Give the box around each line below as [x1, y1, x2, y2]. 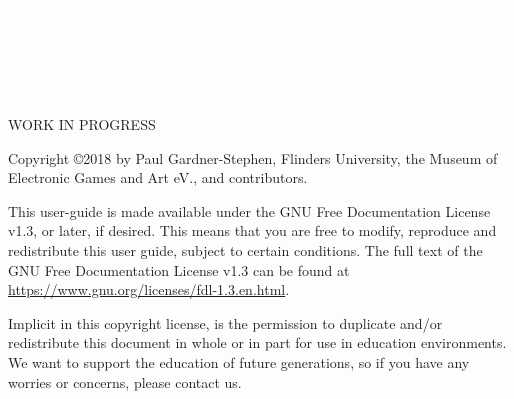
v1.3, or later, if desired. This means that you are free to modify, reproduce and [8, 220, 497, 241]
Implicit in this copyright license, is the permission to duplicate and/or [8, 312, 443, 333]
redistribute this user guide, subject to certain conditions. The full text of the [8, 239, 483, 260]
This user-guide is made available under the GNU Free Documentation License [8, 200, 491, 221]
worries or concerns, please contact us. [8, 371, 242, 392]
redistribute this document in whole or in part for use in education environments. [8, 332, 507, 353]
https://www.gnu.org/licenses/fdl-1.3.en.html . [8, 279, 290, 300]
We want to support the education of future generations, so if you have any [8, 351, 470, 372]
